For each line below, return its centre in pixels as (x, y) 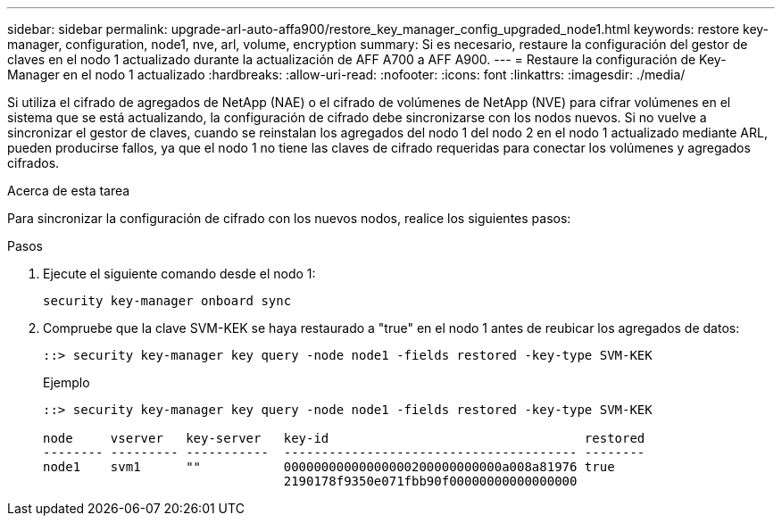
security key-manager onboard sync (167, 301)
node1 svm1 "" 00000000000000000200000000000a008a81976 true (329, 467)
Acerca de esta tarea (69, 191)
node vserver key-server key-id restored (344, 438)
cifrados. (33, 163)
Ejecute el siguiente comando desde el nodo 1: (179, 274)
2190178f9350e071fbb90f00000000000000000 (430, 481)
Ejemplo (67, 382)
